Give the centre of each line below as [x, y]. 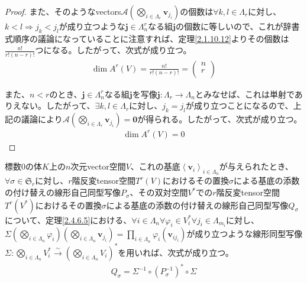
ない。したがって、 [58, 105]
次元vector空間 [98, 166]
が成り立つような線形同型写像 [245, 234]
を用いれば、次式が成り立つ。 [176, 252]
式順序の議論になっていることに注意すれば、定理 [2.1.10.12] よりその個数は [147, 38]
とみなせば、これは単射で [245, 94]
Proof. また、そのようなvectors [63, 11]
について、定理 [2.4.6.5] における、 [68, 219]
